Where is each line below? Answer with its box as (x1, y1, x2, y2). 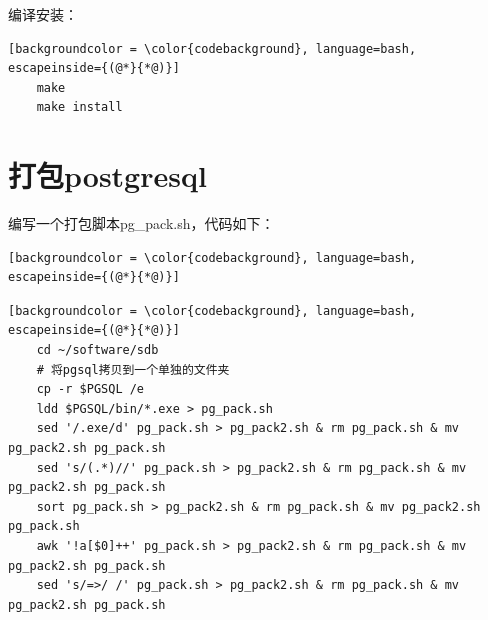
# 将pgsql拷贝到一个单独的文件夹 (36, 362, 230, 377)
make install (36, 100, 123, 115)
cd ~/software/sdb (36, 343, 159, 358)
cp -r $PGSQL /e (36, 382, 145, 397)
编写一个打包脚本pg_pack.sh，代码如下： (8, 213, 275, 234)
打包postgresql (8, 155, 207, 196)
